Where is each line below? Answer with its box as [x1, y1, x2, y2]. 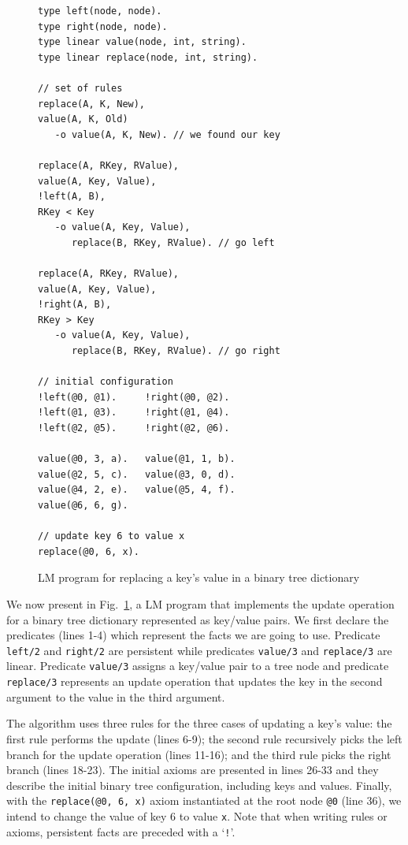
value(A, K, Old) [38, 114, 128, 125]
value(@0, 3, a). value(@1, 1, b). [38, 453, 236, 465]
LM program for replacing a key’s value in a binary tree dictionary [38, 569, 360, 586]
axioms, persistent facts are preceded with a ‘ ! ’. [6, 823, 236, 839]
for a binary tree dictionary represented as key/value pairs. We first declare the [6, 611, 389, 627]
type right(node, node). [38, 20, 168, 32]
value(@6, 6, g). [38, 500, 128, 511]
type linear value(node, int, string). [38, 36, 247, 48]
